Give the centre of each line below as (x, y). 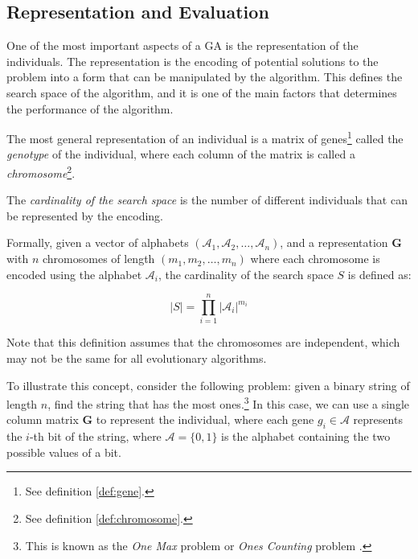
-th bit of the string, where (95, 436)
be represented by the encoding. (85, 215)
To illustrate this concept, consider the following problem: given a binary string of (208, 385)
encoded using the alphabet (74, 274)
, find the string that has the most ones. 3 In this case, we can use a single (228, 403)
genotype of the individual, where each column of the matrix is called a (181, 154)
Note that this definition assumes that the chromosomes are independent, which (203, 342)
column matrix (43, 419)
